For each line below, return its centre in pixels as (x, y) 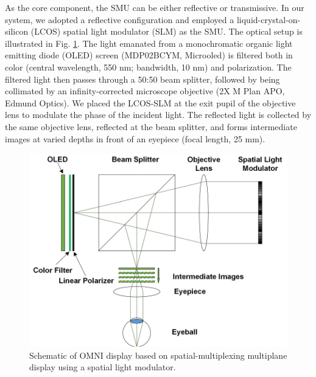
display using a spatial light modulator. (103, 367)
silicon (17, 31)
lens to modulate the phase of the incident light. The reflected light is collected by (158, 115)
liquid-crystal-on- (269, 19)
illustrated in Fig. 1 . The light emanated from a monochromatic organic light (149, 43)
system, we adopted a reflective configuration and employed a (120, 19)
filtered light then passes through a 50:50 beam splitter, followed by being (142, 79)
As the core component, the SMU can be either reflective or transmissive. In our (155, 7)
